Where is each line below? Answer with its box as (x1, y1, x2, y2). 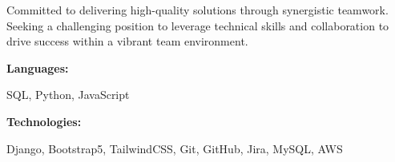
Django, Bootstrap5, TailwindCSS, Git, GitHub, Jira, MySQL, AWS (6, 140, 343, 156)
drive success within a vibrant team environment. (6, 33, 248, 49)
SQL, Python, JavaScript (6, 86, 130, 103)
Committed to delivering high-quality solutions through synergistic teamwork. (6, 2, 389, 18)
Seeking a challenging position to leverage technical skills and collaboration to (6, 17, 389, 34)
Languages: (6, 59, 69, 76)
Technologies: (6, 113, 82, 129)
